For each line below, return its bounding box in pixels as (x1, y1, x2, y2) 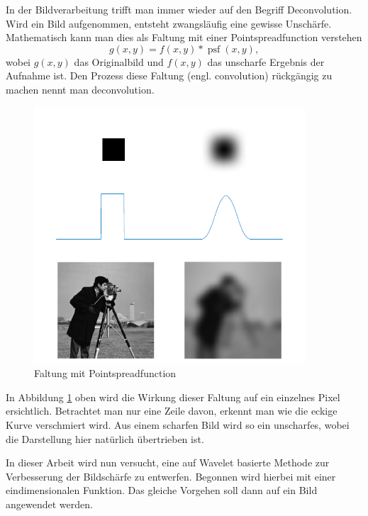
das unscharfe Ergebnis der (207, 54, 325, 69)
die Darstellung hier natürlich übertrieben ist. (6, 431, 204, 446)
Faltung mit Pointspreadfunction (34, 366, 177, 381)
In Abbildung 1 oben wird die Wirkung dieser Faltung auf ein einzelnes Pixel (6, 389, 340, 404)
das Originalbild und (74, 54, 164, 69)
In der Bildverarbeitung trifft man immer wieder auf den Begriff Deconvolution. (6, 2, 352, 16)
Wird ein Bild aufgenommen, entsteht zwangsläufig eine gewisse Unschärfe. (6, 16, 332, 30)
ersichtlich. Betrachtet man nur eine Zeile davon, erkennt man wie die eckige (6, 403, 338, 418)
